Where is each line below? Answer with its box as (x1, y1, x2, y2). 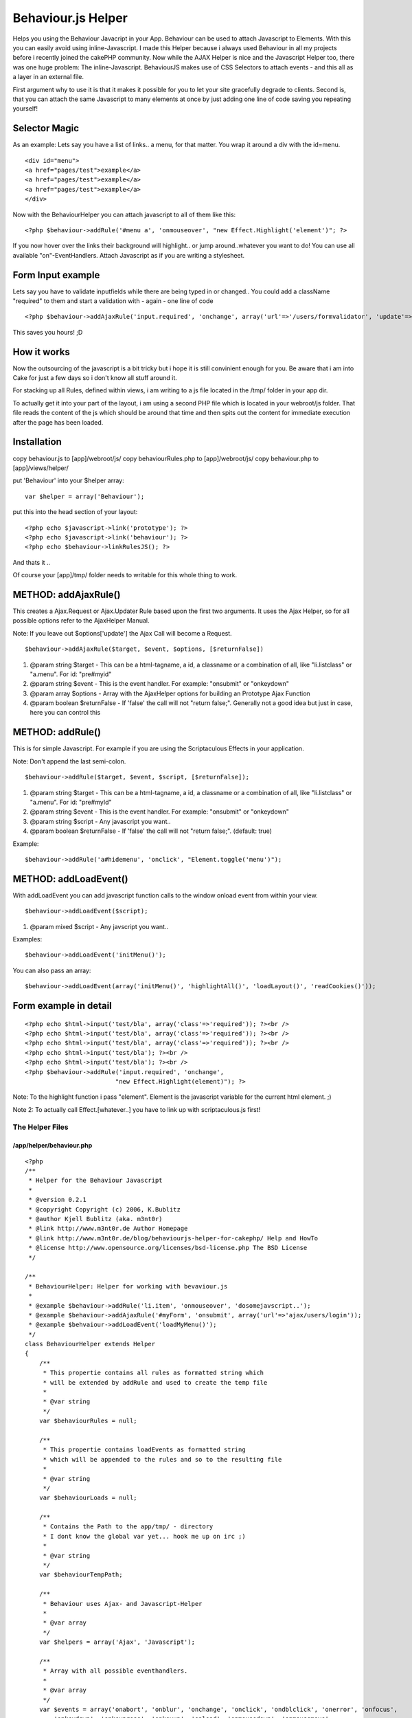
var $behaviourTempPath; (38, 1571, 123, 1578)
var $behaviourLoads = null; (38, 1494, 137, 1502)
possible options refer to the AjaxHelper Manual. (12, 616, 150, 625)
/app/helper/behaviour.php (12, 1141, 93, 1150)
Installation (12, 436, 62, 448)
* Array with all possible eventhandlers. (43, 1667, 188, 1675)
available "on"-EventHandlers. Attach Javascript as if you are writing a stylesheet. (12, 251, 245, 259)
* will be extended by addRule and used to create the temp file (43, 1379, 268, 1386)
